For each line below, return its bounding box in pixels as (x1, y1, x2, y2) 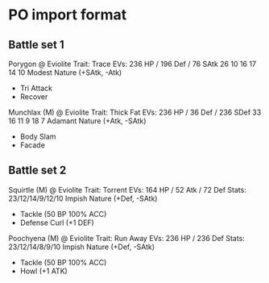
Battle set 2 (8, 164, 67, 177)
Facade (19, 140, 46, 150)
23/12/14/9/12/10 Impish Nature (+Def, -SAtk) (8, 194, 158, 203)
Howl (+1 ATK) (19, 266, 68, 276)
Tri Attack (19, 83, 52, 93)
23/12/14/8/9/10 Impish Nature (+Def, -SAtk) (8, 242, 155, 252)
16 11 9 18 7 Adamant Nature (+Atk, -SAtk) (8, 116, 147, 126)
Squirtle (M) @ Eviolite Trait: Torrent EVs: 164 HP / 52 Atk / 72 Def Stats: (8, 185, 247, 194)
